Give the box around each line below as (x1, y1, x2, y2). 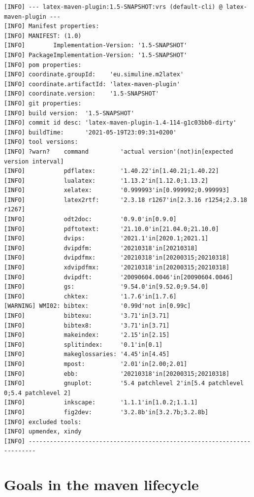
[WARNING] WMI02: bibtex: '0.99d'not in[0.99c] (4, 302, 191, 310)
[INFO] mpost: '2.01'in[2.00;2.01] (4, 360, 188, 367)
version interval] (4, 158, 64, 165)
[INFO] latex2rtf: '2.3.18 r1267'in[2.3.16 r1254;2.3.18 (4, 196, 247, 203)
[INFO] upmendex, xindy (4, 428, 82, 435)
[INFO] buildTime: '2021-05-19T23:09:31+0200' (4, 129, 177, 136)
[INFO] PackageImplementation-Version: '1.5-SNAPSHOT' (4, 51, 188, 59)
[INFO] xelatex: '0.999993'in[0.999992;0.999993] (4, 187, 230, 194)
